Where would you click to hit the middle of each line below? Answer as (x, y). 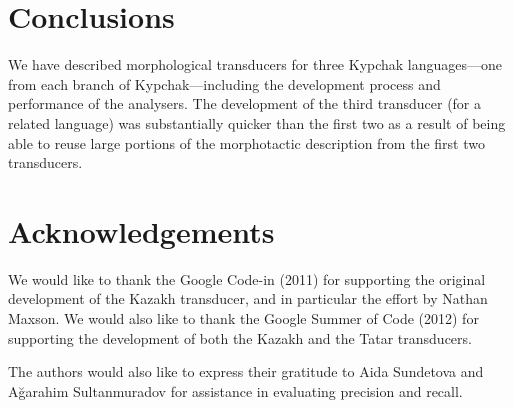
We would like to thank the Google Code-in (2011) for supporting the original (247, 278)
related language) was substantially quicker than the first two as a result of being (257, 122)
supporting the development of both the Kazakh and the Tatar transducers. (240, 337)
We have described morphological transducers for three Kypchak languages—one (255, 64)
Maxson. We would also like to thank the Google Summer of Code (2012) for (243, 318)
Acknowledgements (141, 230)
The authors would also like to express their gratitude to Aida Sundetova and (246, 371)
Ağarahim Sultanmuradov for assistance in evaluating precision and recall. (235, 390)
